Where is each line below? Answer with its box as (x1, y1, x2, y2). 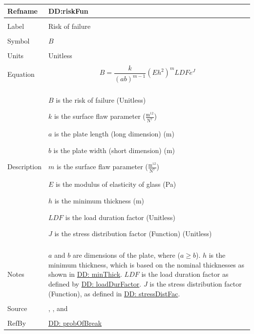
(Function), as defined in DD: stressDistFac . (48, 288, 180, 298)
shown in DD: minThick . (48, 269, 122, 279)
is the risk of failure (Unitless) (56, 94, 146, 105)
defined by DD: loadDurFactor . (48, 278, 142, 289)
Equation (7, 69, 35, 79)
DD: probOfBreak (48, 317, 102, 328)
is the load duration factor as (141, 269, 229, 279)
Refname (7, 5, 38, 16)
